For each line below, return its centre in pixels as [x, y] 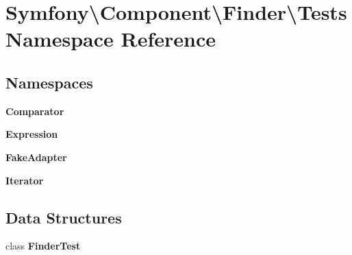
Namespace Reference [111, 39]
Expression [32, 134]
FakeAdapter [36, 157]
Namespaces [49, 82]
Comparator [35, 111]
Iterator [25, 180]
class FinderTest [43, 246]
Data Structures [64, 217]
